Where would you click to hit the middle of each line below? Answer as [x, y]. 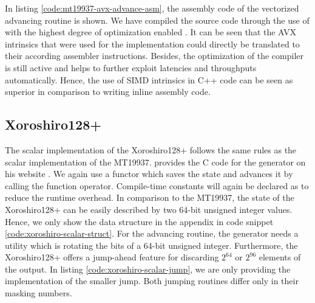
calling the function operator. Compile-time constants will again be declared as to [157, 185]
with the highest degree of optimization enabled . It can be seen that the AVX [151, 32]
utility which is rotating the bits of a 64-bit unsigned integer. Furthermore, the [151, 245]
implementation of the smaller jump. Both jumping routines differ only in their [152, 281]
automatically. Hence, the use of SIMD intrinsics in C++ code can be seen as [149, 79]
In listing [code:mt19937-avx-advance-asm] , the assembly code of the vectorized [152, 8]
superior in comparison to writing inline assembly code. [108, 92]
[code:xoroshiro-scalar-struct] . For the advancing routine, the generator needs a [152, 233]
